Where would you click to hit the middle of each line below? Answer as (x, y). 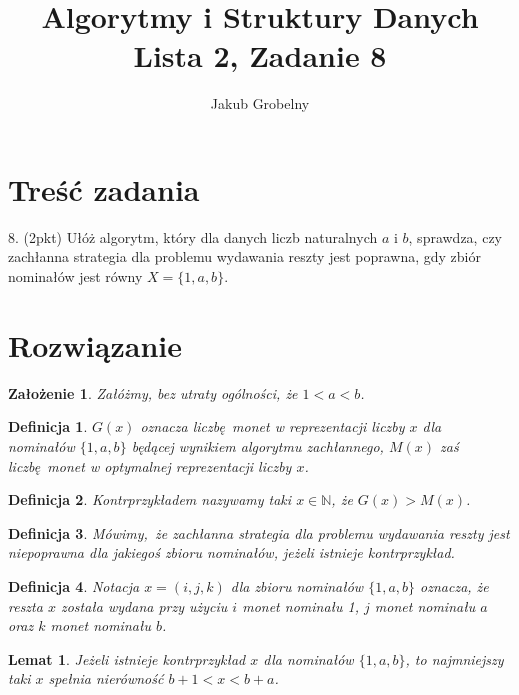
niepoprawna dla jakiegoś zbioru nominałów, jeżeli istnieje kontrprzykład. (231, 552)
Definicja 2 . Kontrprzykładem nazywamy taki (150, 499)
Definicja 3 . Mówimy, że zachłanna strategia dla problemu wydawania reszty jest (259, 532)
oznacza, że (454, 585)
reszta (25, 605)
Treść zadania (104, 188)
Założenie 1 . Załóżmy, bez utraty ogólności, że (153, 392)
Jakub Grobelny (260, 103)
